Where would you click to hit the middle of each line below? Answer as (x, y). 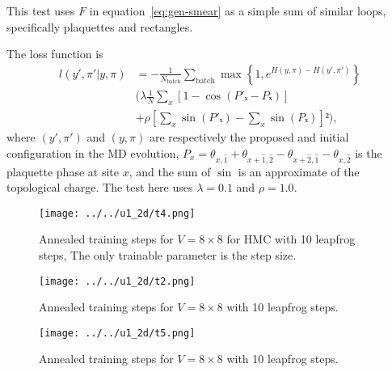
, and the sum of (170, 171)
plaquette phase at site (63, 171)
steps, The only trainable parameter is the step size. (168, 254)
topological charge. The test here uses (100, 187)
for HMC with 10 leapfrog (291, 239)
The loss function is (55, 54)
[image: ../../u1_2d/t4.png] (117, 213)
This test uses (41, 11)
